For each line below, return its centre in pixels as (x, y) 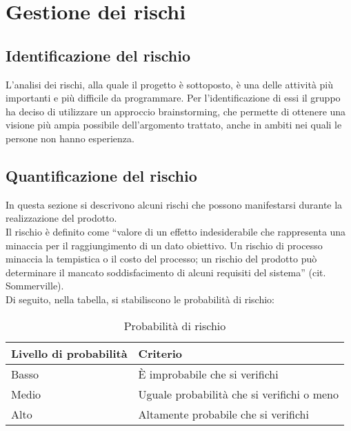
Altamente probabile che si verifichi (223, 414)
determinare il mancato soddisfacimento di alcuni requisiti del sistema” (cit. (166, 272)
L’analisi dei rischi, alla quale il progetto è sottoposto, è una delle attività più (170, 84)
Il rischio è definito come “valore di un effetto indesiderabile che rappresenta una (176, 231)
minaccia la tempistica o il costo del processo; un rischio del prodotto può (161, 259)
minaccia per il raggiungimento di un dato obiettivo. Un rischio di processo (164, 245)
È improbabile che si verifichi (208, 374)
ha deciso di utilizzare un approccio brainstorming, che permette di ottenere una (176, 111)
